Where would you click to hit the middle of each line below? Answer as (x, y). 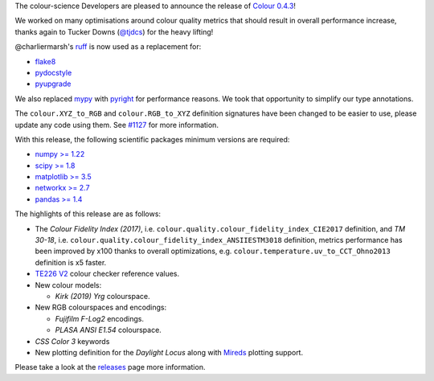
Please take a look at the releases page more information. (110, 367)
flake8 (45, 61)
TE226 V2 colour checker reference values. (107, 274)
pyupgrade (53, 84)
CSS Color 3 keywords (72, 341)
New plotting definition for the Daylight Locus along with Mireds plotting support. (169, 352)
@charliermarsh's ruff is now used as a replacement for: (108, 47)
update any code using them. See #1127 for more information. (117, 125)
